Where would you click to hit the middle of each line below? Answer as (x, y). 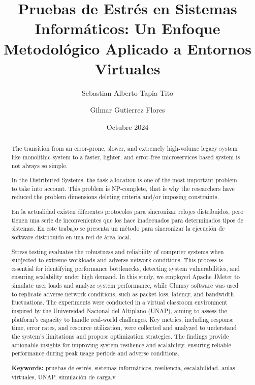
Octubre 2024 (127, 127)
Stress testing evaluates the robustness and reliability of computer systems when (118, 251)
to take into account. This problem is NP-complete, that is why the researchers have (123, 188)
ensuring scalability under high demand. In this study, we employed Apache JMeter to (125, 277)
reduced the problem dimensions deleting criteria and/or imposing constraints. (115, 197)
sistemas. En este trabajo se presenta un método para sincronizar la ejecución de (118, 228)
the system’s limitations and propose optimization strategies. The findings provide (120, 336)
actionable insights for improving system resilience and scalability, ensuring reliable (121, 345)
